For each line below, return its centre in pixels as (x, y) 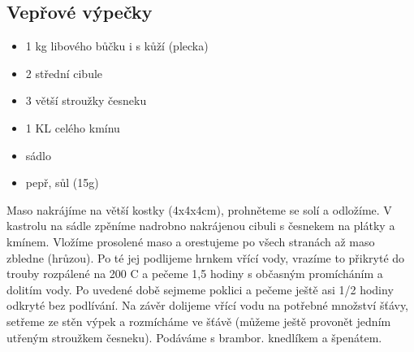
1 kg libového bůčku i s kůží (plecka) (117, 46)
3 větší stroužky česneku (86, 100)
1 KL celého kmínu (73, 127)
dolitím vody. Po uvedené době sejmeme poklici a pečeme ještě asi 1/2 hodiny (200, 289)
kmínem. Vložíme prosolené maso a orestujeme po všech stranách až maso (191, 241)
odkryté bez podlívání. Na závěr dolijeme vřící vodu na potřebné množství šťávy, (208, 305)
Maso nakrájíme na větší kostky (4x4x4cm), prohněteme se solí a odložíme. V (199, 209)
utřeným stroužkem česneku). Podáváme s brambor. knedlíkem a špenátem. (194, 337)
